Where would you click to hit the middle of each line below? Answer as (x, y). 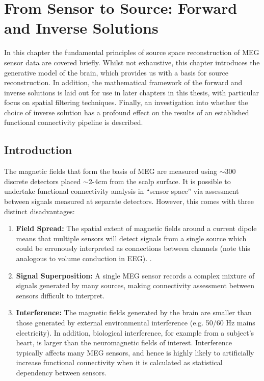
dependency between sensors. (61, 372)
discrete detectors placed (43, 181)
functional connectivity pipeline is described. (74, 122)
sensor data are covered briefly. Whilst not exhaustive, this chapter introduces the (132, 62)
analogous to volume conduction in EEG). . (84, 258)
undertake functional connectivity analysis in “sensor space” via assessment (122, 191)
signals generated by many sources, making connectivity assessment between (135, 285)
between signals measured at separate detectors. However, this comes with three (129, 201)
